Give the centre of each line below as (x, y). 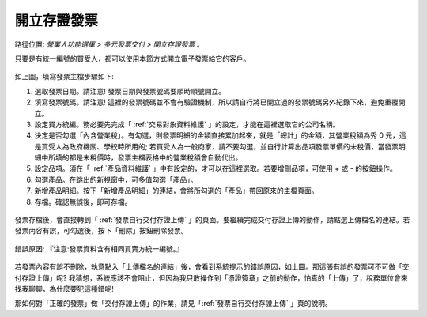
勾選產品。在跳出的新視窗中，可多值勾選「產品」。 (116, 179)
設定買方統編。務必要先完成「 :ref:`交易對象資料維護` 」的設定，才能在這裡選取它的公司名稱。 (187, 124)
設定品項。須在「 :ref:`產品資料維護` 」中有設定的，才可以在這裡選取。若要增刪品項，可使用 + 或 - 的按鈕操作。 (215, 168)
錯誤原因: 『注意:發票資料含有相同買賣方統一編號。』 (99, 248)
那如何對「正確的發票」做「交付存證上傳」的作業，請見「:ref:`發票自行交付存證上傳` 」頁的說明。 (173, 304)
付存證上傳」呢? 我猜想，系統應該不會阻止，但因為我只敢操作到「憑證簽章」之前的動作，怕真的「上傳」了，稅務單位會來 (212, 277)
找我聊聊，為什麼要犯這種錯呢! (64, 289)
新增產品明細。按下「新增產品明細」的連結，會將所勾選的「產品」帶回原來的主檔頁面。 (176, 191)
